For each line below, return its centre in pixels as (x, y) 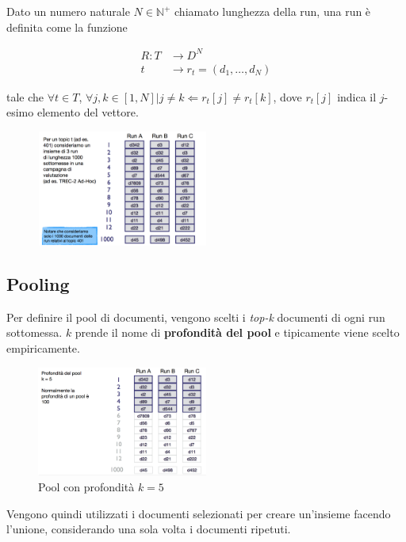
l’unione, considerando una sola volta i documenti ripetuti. (149, 529)
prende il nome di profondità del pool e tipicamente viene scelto (237, 332)
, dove (287, 96)
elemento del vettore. (88, 112)
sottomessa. (34, 332)
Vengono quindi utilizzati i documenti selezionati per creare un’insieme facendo (199, 513)
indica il (357, 96)
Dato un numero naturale (68, 11)
